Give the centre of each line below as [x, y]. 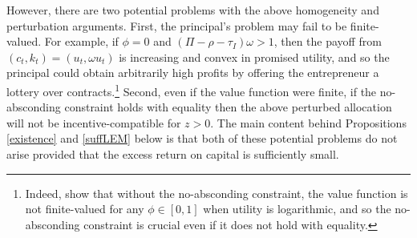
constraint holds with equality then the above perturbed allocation [228, 107]
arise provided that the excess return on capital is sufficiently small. [173, 154]
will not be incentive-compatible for [94, 122]
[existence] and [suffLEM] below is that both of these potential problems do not [202, 138]
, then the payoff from [328, 41]
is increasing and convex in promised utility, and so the [254, 56]
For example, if [81, 41]
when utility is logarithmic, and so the [297, 209]
